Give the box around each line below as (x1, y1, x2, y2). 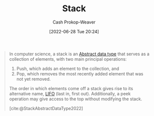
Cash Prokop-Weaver (52, 19, 96, 25)
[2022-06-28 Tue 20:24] (49, 28, 99, 34)
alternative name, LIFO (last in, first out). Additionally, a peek (9, 91, 131, 96)
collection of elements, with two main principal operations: (9, 56, 127, 62)
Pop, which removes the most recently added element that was (16, 70, 143, 76)
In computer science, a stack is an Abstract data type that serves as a (9, 51, 150, 57)
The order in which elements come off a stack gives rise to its (9, 85, 134, 91)
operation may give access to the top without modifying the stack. (9, 96, 142, 102)
